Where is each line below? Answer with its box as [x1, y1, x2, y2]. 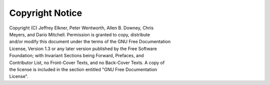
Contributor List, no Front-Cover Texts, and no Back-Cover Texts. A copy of [9, 60, 165, 66]
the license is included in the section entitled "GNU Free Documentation [9, 66, 157, 72]
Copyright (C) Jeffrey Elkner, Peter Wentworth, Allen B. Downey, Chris [9, 25, 154, 31]
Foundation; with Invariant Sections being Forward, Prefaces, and [9, 53, 144, 59]
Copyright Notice [9, 7, 82, 18]
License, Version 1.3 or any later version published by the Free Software [9, 45, 157, 52]
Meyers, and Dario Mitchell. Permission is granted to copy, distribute [9, 31, 150, 37]
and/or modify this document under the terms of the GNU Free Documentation [9, 39, 171, 45]
